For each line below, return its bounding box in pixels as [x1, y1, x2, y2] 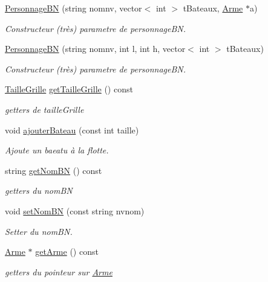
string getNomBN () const [5, 164, 102, 176]
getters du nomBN [5, 184, 73, 197]
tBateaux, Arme [183, 2, 243, 14]
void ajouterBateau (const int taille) [5, 123, 139, 136]
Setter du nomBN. [5, 225, 73, 237]
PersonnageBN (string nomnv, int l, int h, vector [5, 42, 186, 55]
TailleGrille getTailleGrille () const [5, 83, 133, 95]
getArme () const [35, 245, 99, 258]
